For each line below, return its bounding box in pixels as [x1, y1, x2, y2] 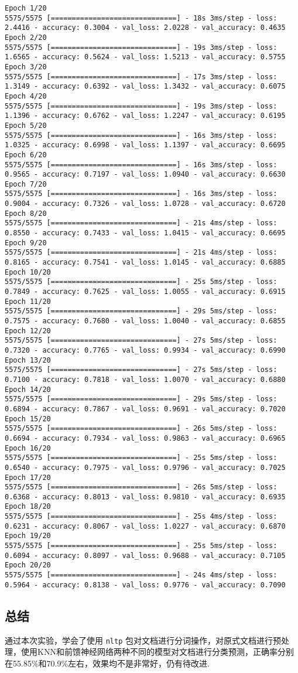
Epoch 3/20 [5, 62, 47, 71]
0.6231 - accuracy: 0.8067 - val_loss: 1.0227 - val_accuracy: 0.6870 [5, 522, 286, 530]
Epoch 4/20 [5, 92, 47, 100]
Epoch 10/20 [5, 268, 51, 276]
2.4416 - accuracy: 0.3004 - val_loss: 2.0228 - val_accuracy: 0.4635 [5, 23, 286, 32]
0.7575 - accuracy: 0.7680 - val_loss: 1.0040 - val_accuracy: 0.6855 [5, 317, 286, 325]
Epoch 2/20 [5, 33, 47, 42]
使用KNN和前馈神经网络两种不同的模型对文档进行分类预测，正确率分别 [20, 645, 294, 658]
